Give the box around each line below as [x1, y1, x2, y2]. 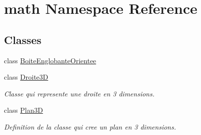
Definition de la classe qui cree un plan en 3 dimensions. [4, 121, 176, 132]
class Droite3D [4, 72, 49, 82]
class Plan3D [4, 105, 43, 115]
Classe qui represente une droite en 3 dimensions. [4, 88, 154, 98]
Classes [4, 32, 42, 47]
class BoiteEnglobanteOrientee [4, 55, 97, 65]
